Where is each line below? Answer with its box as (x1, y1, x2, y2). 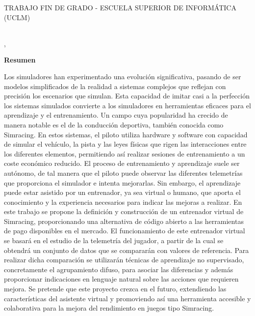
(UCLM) (4, 12, 30, 22)
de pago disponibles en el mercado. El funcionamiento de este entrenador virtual (4, 225, 245, 236)
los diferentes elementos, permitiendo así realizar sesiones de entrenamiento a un (4, 148, 245, 158)
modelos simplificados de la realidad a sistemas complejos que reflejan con (4, 81, 226, 91)
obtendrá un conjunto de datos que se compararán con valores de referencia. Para (4, 245, 249, 255)
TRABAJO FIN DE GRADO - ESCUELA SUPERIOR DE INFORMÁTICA (4, 2, 236, 12)
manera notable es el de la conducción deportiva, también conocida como (4, 119, 224, 129)
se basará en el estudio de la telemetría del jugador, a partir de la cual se (4, 235, 224, 246)
